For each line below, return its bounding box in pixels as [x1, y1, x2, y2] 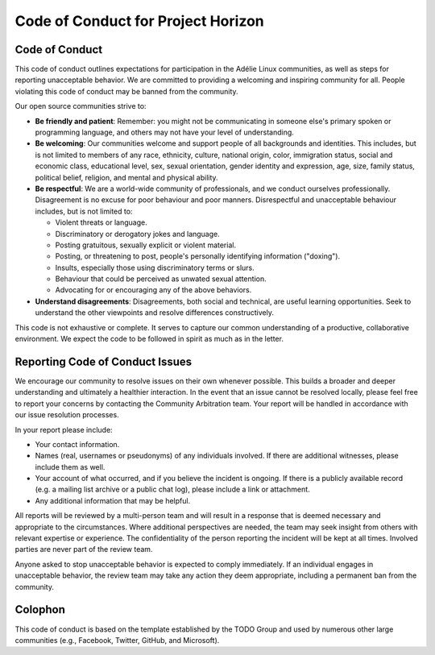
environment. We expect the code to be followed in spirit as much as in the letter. [14, 334, 284, 344]
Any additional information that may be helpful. [35, 495, 191, 505]
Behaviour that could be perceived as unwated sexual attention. [55, 274, 267, 284]
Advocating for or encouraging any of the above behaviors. [55, 285, 252, 295]
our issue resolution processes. [14, 410, 120, 420]
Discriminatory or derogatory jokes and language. [55, 229, 221, 238]
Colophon [14, 603, 66, 616]
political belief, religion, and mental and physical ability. [35, 172, 218, 182]
